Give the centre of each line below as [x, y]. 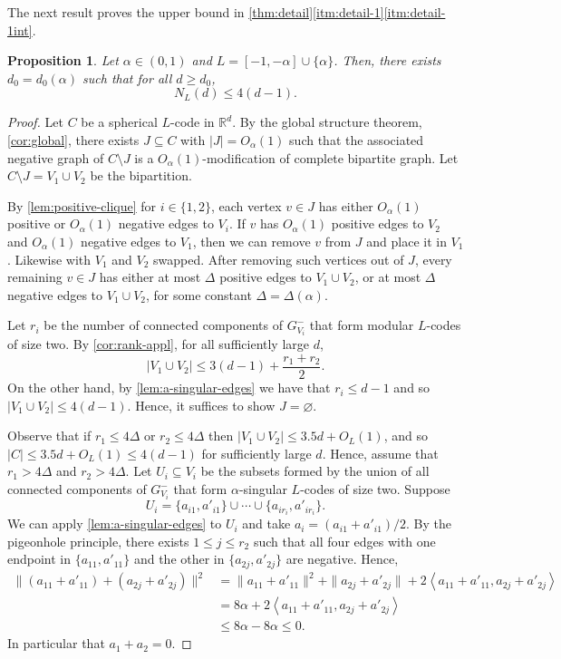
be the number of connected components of [164, 325]
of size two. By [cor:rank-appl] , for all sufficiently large [159, 344]
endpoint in [39, 559]
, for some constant [199, 294]
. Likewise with [49, 259]
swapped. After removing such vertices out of [278, 259]
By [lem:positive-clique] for [82, 205]
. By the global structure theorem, [327, 122]
